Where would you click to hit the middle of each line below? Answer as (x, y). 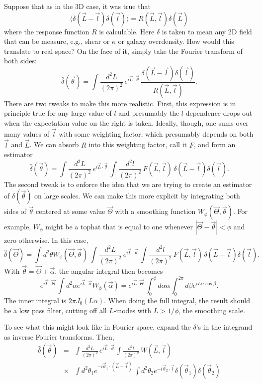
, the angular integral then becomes (109, 271)
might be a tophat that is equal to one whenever (119, 227)
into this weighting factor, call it (138, 144)
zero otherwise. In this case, (46, 240)
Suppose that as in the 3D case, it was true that (77, 6)
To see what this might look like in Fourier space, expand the (97, 327)
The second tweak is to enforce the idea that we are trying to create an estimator (128, 184)
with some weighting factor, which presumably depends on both (156, 133)
